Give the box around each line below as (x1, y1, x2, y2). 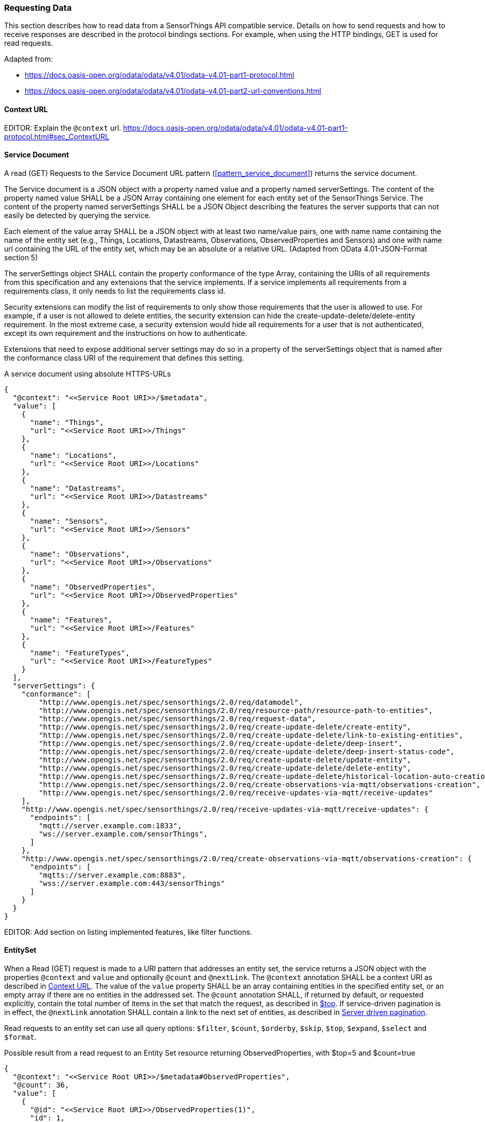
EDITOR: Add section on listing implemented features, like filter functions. (4, 927, 252, 936)
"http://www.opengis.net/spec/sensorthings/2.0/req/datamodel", (39, 698, 303, 706)
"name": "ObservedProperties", (30, 582, 156, 591)
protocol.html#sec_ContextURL (4, 132, 109, 141)
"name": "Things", (30, 418, 104, 426)
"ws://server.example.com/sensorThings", (39, 829, 208, 838)
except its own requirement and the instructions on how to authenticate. (4, 328, 248, 337)
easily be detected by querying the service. (4, 210, 151, 220)
